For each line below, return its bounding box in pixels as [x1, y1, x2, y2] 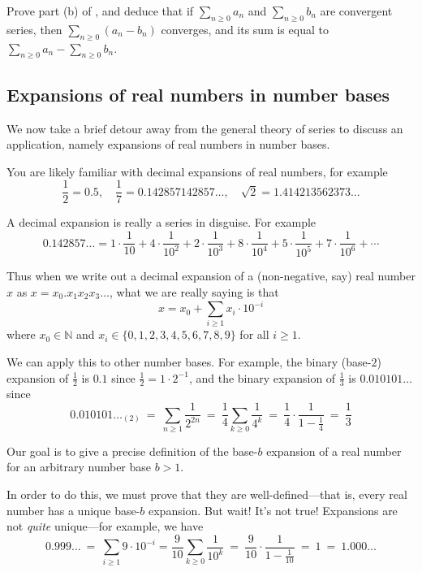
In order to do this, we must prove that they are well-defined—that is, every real [6, 486, 407, 503]
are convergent [320, 2, 393, 19]
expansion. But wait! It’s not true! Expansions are [148, 501, 398, 518]
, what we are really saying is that [109, 284, 279, 301]
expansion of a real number [266, 442, 402, 459]
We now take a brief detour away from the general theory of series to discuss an [6, 119, 403, 136]
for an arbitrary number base [6, 458, 152, 475]
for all [239, 326, 269, 343]
